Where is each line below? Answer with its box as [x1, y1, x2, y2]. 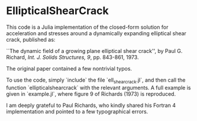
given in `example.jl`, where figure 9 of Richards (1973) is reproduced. [6, 90, 176, 98]
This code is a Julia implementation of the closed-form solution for [6, 23, 169, 31]
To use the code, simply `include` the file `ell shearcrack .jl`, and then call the [6, 76, 186, 85]
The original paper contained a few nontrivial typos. [6, 65, 132, 72]
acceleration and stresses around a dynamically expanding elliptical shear [6, 29, 186, 36]
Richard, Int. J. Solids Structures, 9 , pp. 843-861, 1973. [6, 53, 139, 60]
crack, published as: [6, 36, 56, 43]
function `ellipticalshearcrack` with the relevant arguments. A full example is [6, 84, 191, 91]
